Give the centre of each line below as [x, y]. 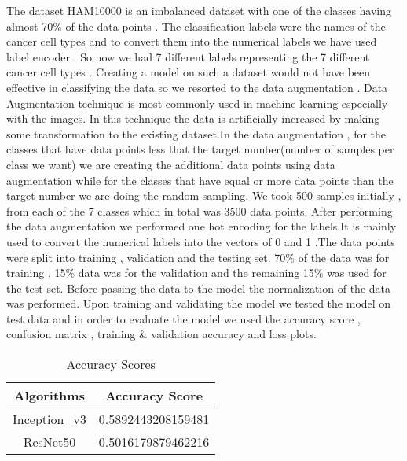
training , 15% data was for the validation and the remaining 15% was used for [196, 273]
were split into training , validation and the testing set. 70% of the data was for [198, 257]
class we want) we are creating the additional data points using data [171, 164]
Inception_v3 [49, 419]
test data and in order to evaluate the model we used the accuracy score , [183, 318]
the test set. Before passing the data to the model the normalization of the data [198, 288]
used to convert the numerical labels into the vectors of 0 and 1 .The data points [201, 241]
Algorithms [49, 396]
